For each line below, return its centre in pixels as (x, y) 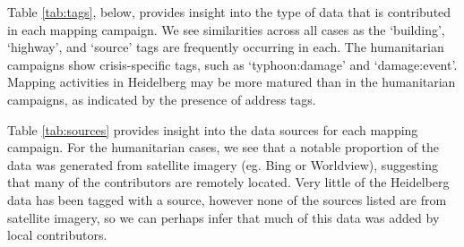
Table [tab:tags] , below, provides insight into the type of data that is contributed (229, 12)
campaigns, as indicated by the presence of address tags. (162, 99)
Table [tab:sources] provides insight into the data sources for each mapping (213, 129)
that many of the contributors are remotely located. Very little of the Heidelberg (228, 182)
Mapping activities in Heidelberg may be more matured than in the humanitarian (232, 82)
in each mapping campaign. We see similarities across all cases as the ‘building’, (226, 29)
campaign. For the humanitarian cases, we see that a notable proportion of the (223, 147)
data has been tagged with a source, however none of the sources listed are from (227, 199)
